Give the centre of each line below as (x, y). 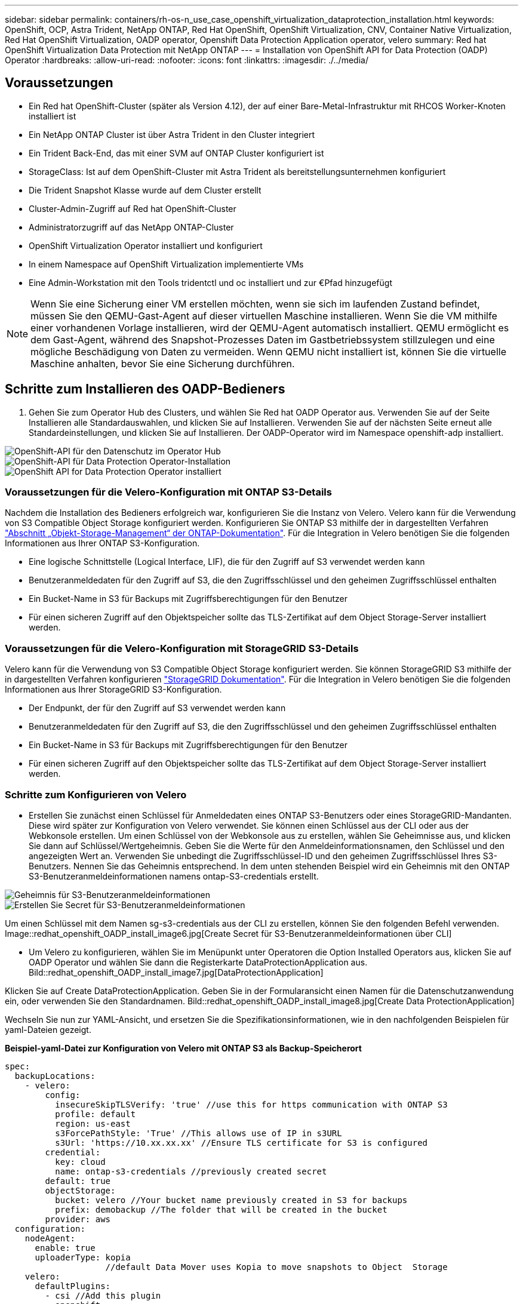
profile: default (96, 1114)
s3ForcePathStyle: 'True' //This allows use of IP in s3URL (199, 1133)
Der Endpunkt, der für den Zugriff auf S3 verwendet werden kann (157, 708)
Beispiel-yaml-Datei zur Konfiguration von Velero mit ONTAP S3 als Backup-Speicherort (183, 1048)
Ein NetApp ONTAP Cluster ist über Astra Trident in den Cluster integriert (172, 134)
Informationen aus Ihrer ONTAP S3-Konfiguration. (102, 543)
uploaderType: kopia (83, 1257)
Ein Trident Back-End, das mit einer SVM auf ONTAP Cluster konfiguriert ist (176, 153)
